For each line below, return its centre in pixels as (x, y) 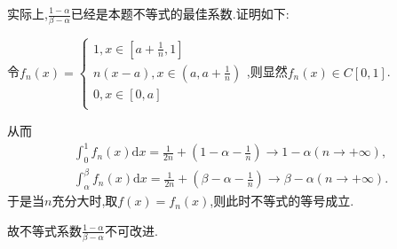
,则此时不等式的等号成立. (282, 201)
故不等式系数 (44, 230)
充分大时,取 (85, 201)
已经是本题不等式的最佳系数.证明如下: (180, 13)
